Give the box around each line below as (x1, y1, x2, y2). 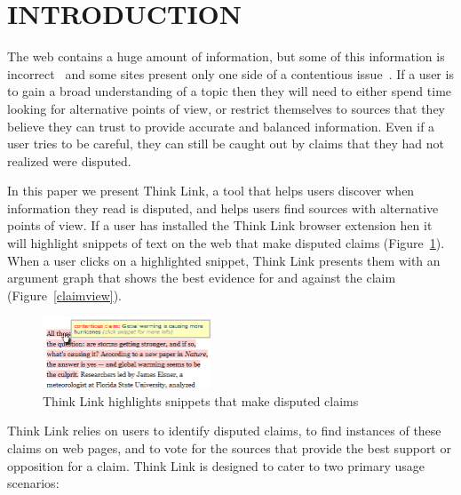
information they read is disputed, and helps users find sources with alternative (7, 198, 439, 217)
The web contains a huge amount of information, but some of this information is (7, 47, 445, 66)
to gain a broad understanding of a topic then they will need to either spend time (7, 82, 452, 100)
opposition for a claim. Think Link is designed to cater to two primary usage (7, 456, 425, 475)
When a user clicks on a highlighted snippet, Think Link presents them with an (7, 251, 441, 269)
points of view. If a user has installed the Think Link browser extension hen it (7, 216, 433, 235)
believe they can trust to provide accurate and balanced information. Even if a (7, 116, 435, 135)
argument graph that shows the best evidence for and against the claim (7, 268, 396, 287)
